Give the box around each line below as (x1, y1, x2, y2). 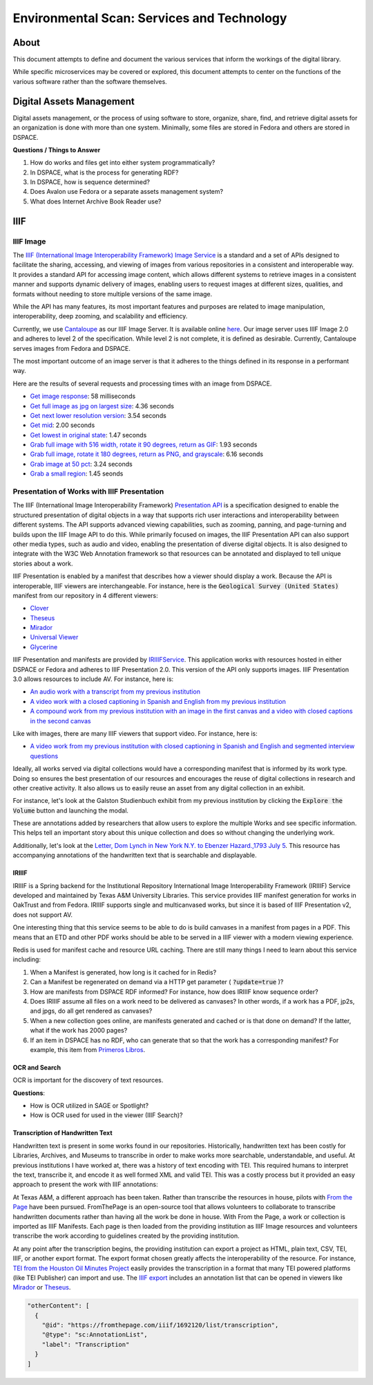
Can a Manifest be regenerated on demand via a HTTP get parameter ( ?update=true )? (30, 978, 284, 986)
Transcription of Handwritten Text (12, 1129, 113, 1137)
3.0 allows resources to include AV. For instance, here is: (12, 675, 174, 683)
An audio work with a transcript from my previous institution (30, 687, 200, 696)
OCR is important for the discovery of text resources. (12, 1076, 164, 1085)
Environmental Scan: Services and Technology (12, 10, 287, 26)
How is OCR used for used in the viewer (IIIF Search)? (30, 1111, 183, 1119)
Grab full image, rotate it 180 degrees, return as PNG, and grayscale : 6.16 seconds (30, 450, 264, 458)
